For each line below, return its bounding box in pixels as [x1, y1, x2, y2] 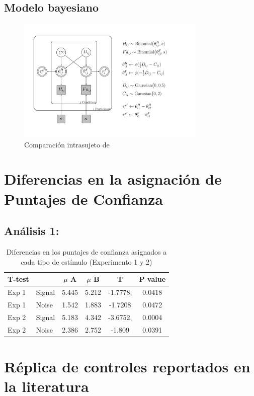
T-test [8, 274, 29, 284]
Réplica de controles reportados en [4, 356, 250, 376]
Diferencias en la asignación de [4, 169, 222, 189]
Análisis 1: [4, 223, 59, 239]
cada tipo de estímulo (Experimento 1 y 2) [21, 256, 152, 267]
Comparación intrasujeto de [24, 139, 110, 149]
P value [139, 274, 166, 284]
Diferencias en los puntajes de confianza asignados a [6, 247, 167, 257]
